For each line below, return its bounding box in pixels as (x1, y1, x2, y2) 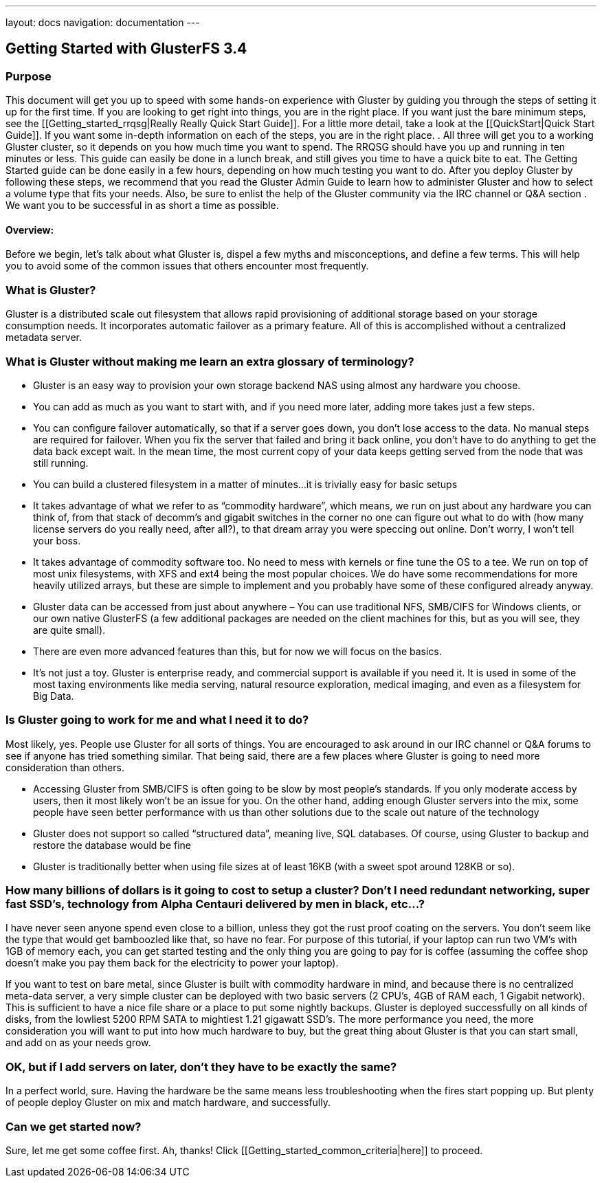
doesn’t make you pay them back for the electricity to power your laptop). (5, 957, 339, 969)
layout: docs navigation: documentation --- (5, 16, 200, 28)
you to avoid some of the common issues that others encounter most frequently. (5, 260, 369, 272)
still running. (33, 456, 89, 469)
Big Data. (33, 689, 74, 702)
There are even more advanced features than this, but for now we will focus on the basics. (33, 645, 442, 657)
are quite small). (33, 623, 106, 636)
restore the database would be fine (33, 839, 191, 851)
